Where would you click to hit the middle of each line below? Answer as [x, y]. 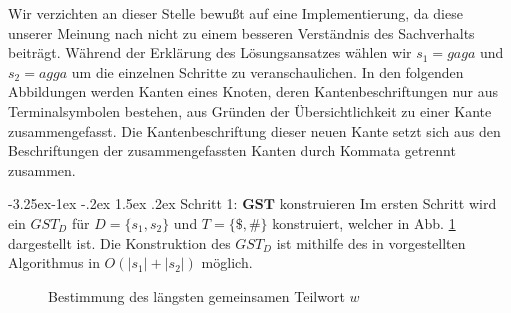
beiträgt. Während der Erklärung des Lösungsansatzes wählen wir [210, 52]
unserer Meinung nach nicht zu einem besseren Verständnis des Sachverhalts [241, 32]
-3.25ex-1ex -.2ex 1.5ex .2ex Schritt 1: [123, 203]
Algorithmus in [54, 262]
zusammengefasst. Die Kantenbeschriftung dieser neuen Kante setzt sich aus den [254, 130]
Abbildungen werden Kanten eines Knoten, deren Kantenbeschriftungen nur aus [253, 91]
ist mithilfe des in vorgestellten [371, 242]
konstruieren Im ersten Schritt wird [388, 203]
